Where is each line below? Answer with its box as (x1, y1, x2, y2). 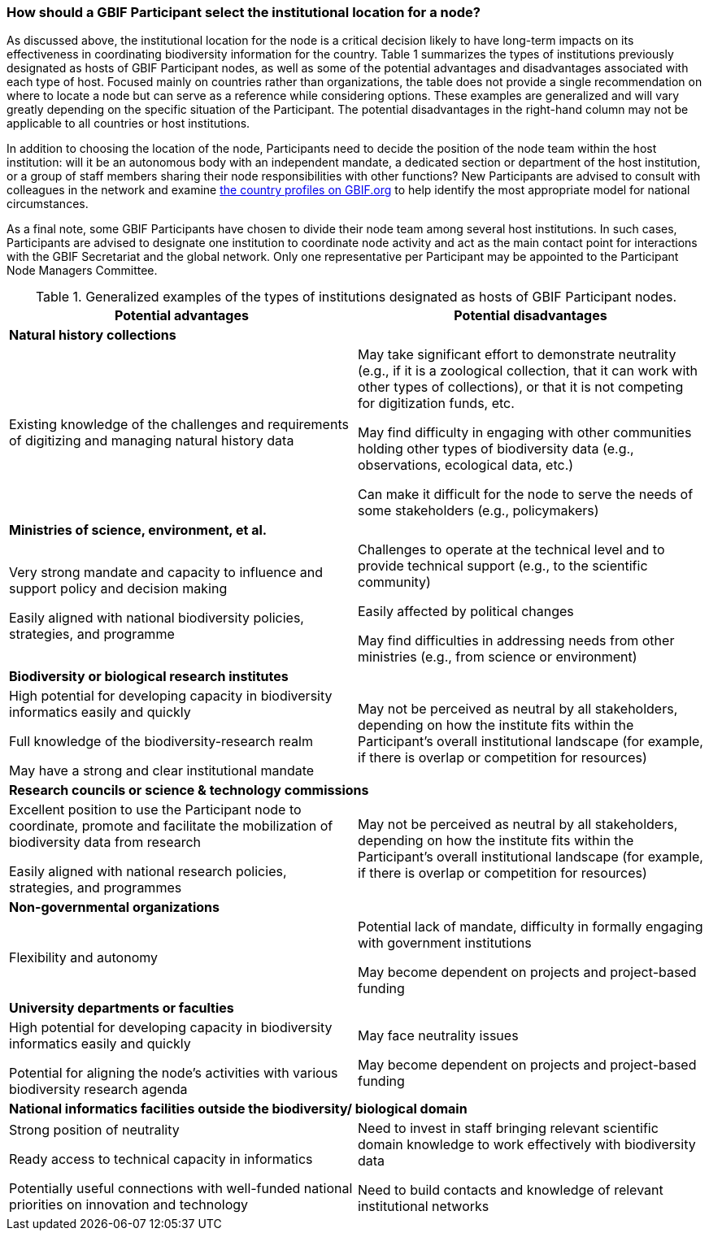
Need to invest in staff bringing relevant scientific (358, 1120, 659, 1137)
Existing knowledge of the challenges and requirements (9, 416, 349, 433)
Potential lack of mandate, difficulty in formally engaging (358, 918, 703, 935)
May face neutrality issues (358, 1027, 519, 1044)
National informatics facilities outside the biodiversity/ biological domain (9, 1100, 468, 1118)
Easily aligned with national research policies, (9, 863, 287, 880)
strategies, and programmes (9, 879, 182, 896)
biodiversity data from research (9, 834, 202, 851)
